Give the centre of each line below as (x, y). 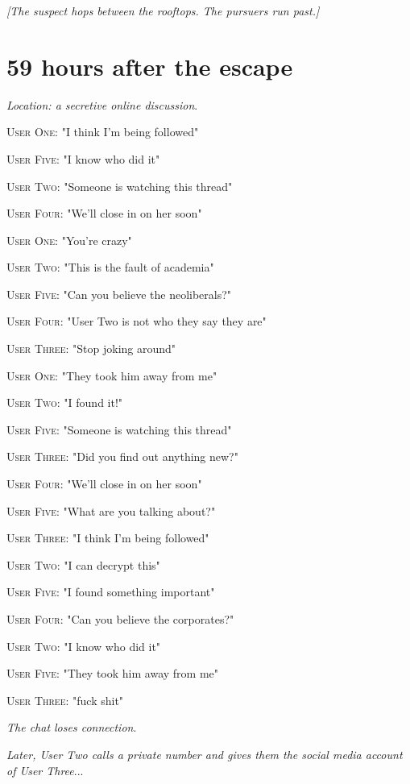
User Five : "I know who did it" (83, 158)
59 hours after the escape (150, 66)
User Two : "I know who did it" (84, 646)
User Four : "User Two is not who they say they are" (137, 321)
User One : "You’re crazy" (69, 240)
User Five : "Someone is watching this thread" (119, 429)
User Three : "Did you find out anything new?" (122, 456)
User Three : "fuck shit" (65, 700)
